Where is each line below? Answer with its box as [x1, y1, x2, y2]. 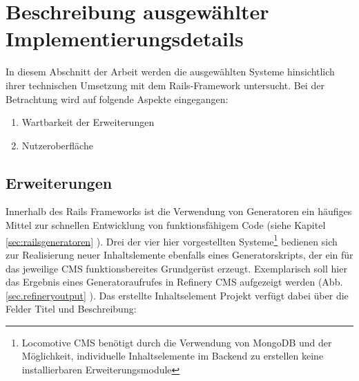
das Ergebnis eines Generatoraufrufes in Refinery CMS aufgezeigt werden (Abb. [6, 275, 343, 289]
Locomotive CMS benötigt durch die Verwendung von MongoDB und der [21, 335, 332, 349]
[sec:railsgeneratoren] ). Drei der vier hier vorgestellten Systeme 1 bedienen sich [6, 232, 338, 248]
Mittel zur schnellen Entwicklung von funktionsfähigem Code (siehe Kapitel [6, 218, 326, 232]
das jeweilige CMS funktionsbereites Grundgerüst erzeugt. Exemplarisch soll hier [6, 261, 347, 275]
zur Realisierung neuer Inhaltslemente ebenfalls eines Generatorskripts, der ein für [6, 247, 353, 261]
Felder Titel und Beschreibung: [6, 301, 137, 316]
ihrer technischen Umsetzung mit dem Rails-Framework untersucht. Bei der [6, 77, 324, 92]
